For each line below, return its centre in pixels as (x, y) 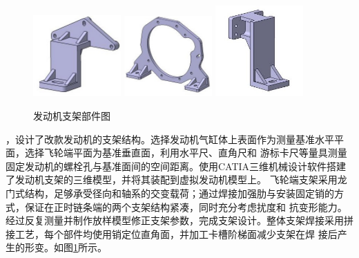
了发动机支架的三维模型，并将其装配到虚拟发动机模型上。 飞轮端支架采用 (172, 179)
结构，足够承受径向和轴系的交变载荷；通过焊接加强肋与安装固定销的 (179, 193)
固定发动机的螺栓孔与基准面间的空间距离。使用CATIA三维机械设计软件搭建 (176, 166)
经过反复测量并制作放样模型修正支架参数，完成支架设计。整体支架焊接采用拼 (179, 220)
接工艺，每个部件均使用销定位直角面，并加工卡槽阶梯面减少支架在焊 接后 (172, 233)
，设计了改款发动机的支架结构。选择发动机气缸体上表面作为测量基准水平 (170, 139)
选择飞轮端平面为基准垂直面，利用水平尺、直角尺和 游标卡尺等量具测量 (186, 153)
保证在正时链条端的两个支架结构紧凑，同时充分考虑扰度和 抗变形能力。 (186, 206)
